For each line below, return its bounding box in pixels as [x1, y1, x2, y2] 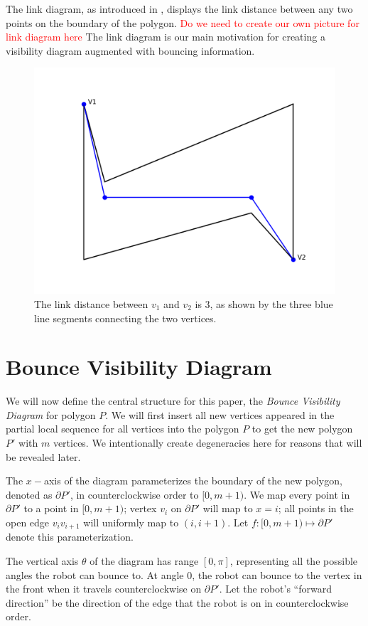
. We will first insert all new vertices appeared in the [105, 407, 335, 422]
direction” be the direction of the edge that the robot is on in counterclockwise [6, 595, 349, 610]
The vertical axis [6, 553, 79, 568]
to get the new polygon [251, 421, 353, 436]
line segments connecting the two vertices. [34, 310, 217, 325]
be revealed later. [6, 449, 81, 464]
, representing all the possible [229, 553, 358, 568]
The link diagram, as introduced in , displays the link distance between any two [6, 1, 353, 16]
